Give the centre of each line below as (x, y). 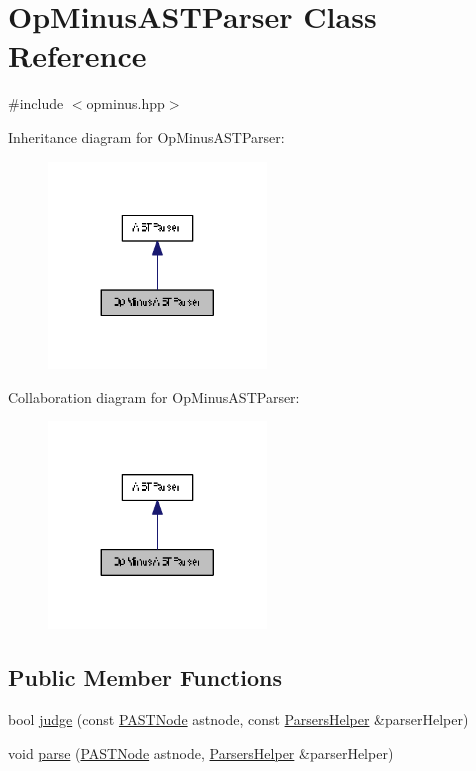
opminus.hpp (125, 103)
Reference (77, 55)
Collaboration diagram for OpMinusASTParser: (154, 396)
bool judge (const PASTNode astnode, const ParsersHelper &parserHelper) (238, 719)
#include (36, 103)
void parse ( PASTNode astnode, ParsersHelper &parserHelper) (201, 752)
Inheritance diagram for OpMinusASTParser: (146, 136)
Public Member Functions (145, 677)
